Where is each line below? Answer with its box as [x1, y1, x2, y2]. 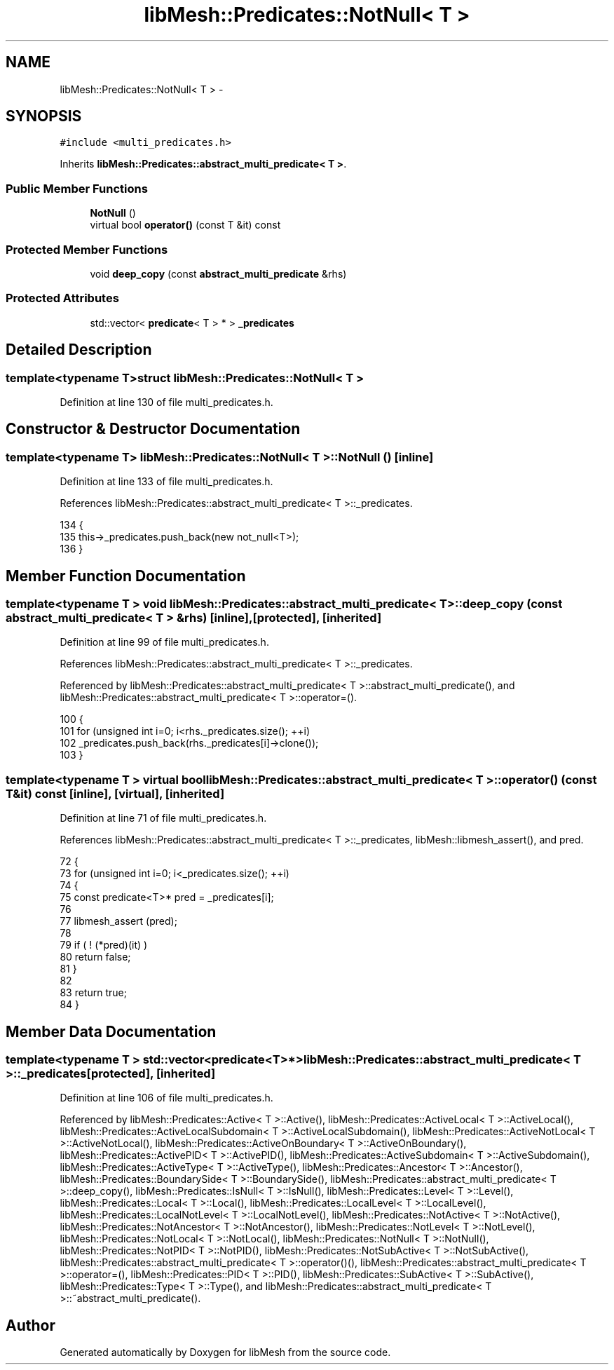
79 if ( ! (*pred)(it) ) [60, 939, 148, 951]
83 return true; [60, 986, 127, 999]
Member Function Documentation [6, 567, 246, 585]
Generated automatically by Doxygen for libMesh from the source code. [60, 1346, 391, 1359]
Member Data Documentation [6, 1022, 217, 1040]
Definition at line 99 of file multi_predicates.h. [60, 636, 269, 649]
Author [6, 1316, 55, 1334]
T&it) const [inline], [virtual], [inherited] [6, 786, 225, 801]
